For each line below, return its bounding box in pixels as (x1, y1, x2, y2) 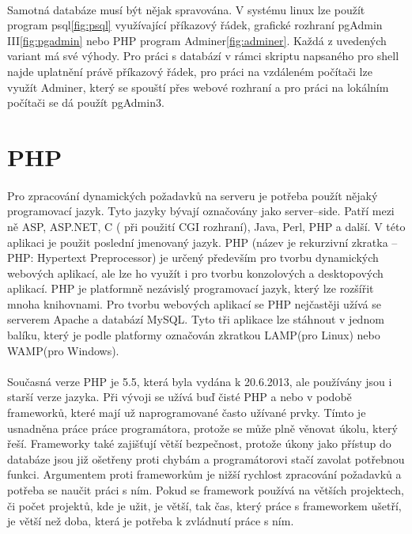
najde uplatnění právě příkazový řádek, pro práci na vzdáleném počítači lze (7, 62, 372, 79)
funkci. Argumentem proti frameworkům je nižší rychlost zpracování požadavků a (7, 466, 402, 483)
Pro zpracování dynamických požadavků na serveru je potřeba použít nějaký (7, 187, 378, 203)
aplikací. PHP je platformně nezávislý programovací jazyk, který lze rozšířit (7, 280, 374, 297)
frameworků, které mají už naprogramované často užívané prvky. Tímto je (7, 404, 366, 421)
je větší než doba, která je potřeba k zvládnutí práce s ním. (7, 513, 294, 529)
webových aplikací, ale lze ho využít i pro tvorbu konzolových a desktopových (7, 264, 384, 281)
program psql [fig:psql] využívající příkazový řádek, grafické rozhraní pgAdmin (7, 17, 383, 33)
